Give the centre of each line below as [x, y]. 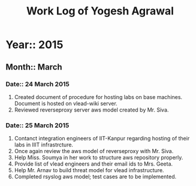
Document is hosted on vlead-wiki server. [66, 103]
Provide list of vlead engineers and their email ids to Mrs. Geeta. [94, 164]
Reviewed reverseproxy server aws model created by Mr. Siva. [91, 110]
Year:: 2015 [34, 45]
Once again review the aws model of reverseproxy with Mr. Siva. [94, 151]
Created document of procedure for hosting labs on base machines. [98, 97]
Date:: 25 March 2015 [37, 125]
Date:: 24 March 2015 [37, 84]
